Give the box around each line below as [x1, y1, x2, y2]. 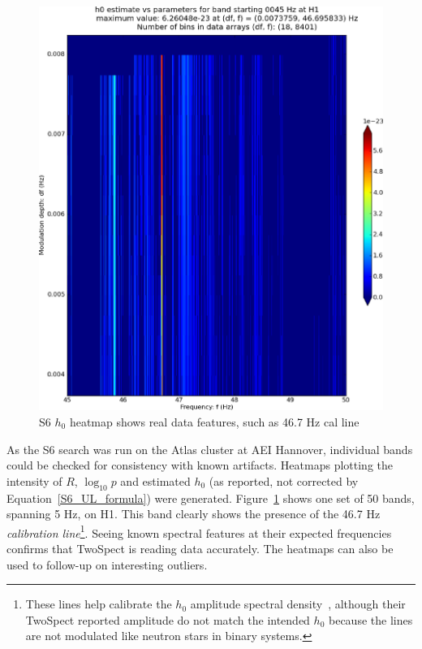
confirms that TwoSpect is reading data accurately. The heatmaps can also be [6, 539, 394, 556]
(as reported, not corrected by [209, 472, 359, 489]
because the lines [328, 611, 413, 628]
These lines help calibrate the [25, 595, 172, 612]
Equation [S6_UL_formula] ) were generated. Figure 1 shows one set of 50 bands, [6, 489, 415, 506]
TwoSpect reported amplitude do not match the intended [25, 611, 310, 628]
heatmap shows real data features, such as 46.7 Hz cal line [69, 413, 360, 430]
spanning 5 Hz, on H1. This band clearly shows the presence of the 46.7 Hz [6, 505, 381, 522]
